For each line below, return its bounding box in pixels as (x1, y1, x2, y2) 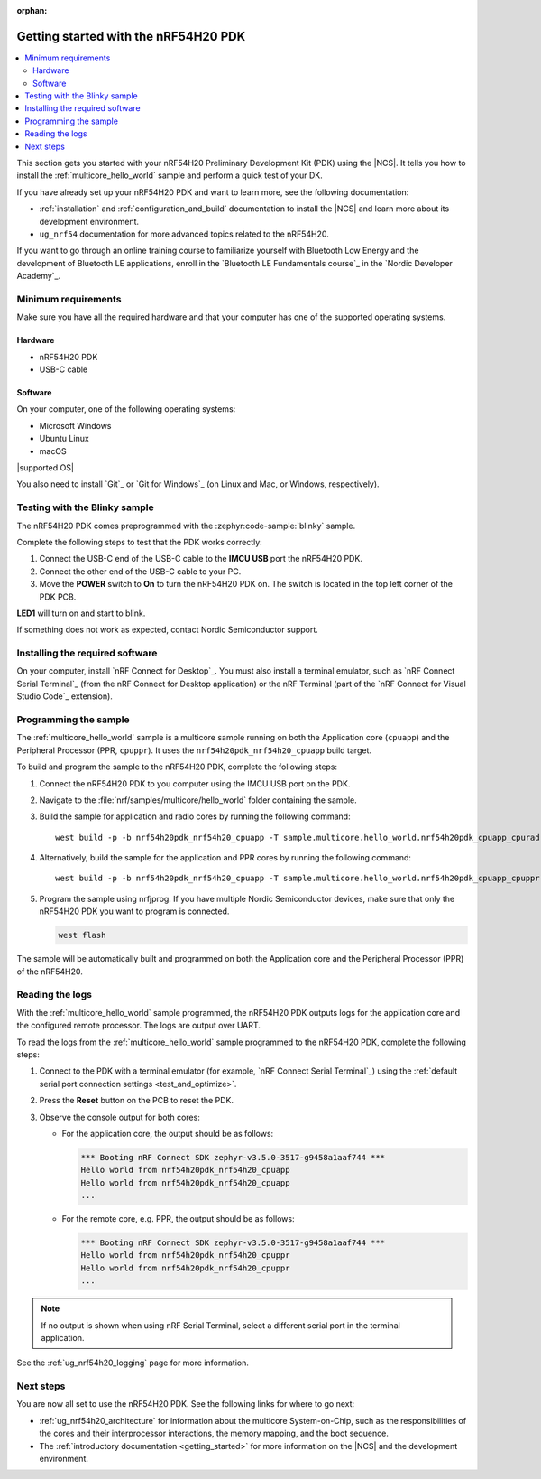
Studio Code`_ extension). (16, 691, 113, 702)
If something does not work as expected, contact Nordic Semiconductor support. (16, 624, 319, 636)
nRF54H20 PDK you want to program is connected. (39, 906, 230, 916)
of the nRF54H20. (16, 966, 83, 977)
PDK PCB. (39, 591, 77, 602)
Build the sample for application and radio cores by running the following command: (39, 811, 351, 822)
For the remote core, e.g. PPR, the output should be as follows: (61, 1214, 295, 1224)
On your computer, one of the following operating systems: (16, 404, 236, 414)
